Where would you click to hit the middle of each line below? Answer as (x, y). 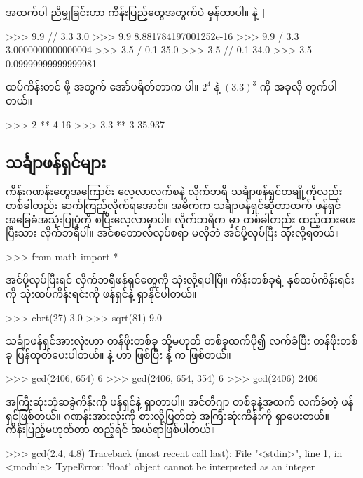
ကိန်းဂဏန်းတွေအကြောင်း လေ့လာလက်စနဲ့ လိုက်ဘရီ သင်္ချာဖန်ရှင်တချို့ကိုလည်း (174, 191)
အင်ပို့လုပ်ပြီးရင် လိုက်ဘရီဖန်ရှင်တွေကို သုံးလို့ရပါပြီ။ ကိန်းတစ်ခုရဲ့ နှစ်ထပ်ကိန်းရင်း (180, 280)
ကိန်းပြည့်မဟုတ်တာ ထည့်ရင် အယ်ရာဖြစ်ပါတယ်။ (111, 429)
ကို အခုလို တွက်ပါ (298, 87)
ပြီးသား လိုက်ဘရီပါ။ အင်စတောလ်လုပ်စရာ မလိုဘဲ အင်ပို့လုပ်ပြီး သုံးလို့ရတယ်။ (173, 233)
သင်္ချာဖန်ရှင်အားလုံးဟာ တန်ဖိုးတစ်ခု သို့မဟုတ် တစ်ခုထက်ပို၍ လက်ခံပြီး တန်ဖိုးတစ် (182, 341)
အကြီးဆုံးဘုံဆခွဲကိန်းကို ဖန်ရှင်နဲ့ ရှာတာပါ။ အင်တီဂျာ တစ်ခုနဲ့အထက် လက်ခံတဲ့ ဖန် (180, 401)
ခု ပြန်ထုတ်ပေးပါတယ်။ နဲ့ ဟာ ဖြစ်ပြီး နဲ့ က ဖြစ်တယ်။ (118, 354)
